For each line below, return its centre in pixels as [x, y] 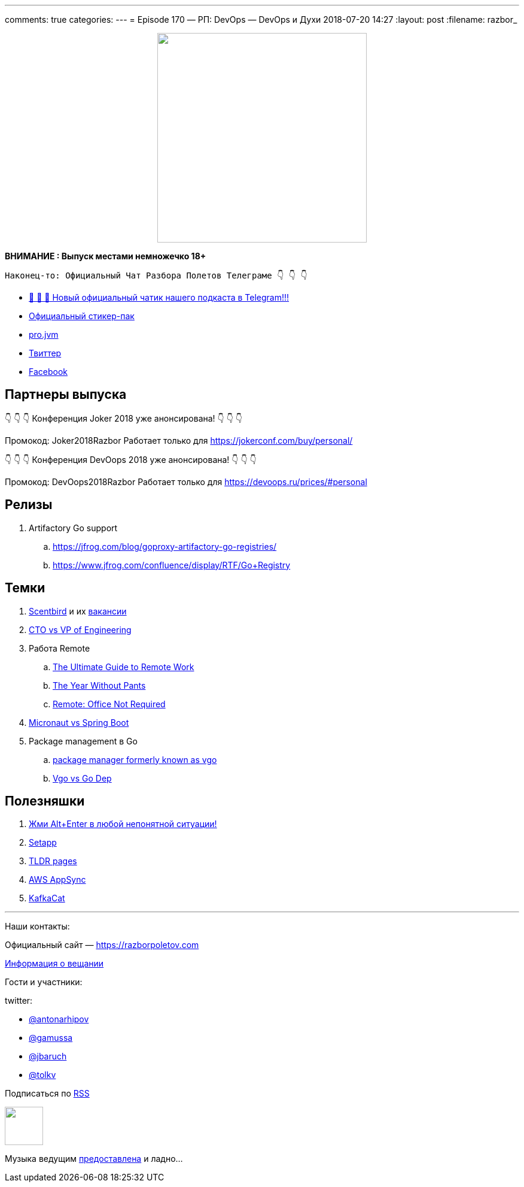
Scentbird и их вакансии [78, 611]
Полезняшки [45, 801]
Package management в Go [83, 741]
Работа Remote [60, 648]
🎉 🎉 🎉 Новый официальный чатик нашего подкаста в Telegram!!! [159, 297]
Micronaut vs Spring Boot [79, 722]
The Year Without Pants [99, 685]
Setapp [43, 843]
